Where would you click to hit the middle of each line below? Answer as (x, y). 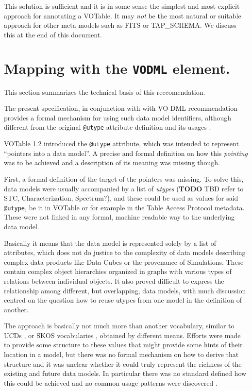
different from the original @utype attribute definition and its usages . (108, 127)
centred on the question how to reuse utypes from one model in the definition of (123, 300)
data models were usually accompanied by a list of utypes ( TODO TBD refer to (124, 188)
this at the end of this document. (53, 34)
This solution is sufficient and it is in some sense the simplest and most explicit (122, 6)
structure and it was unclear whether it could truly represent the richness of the (123, 364)
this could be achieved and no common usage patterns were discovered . (111, 382)
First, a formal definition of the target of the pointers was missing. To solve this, (124, 178)
